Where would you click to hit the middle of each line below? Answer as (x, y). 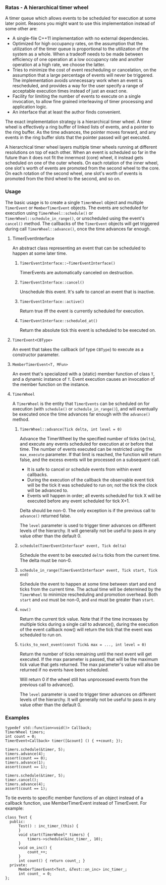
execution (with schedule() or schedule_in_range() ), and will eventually (85, 409)
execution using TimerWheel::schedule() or (49, 213)
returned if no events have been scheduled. (64, 670)
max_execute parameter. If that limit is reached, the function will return (90, 454)
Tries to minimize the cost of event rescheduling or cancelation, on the (84, 70)
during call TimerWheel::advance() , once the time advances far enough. (78, 229)
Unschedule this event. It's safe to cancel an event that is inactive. (87, 292)
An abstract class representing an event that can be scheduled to (79, 248)
